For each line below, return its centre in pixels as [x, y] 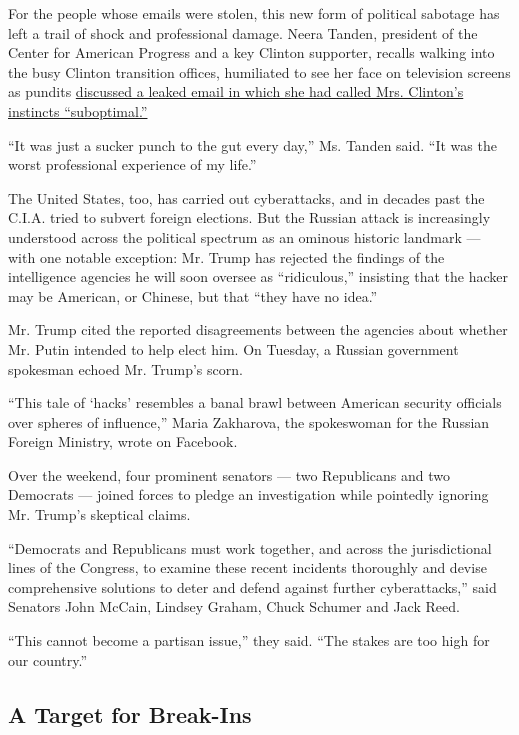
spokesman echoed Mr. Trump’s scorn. [125, 368]
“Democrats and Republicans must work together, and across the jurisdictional [250, 547]
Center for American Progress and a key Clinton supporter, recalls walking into [251, 52]
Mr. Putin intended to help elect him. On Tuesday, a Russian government [233, 348]
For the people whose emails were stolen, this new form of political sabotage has [254, 13]
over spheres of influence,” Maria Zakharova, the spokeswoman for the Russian [249, 421]
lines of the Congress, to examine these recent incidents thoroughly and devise [247, 567]
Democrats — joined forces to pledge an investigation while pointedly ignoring [248, 494]
